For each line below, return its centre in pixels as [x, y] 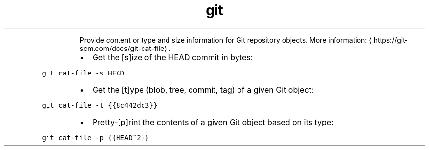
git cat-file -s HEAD [83, 73]
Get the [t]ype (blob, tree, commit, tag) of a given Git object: [203, 89]
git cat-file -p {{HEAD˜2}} [95, 137]
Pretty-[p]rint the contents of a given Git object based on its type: [213, 122]
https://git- [391, 40]
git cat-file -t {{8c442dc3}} [100, 105]
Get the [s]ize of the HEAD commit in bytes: [173, 57]
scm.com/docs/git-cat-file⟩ [123, 48]
